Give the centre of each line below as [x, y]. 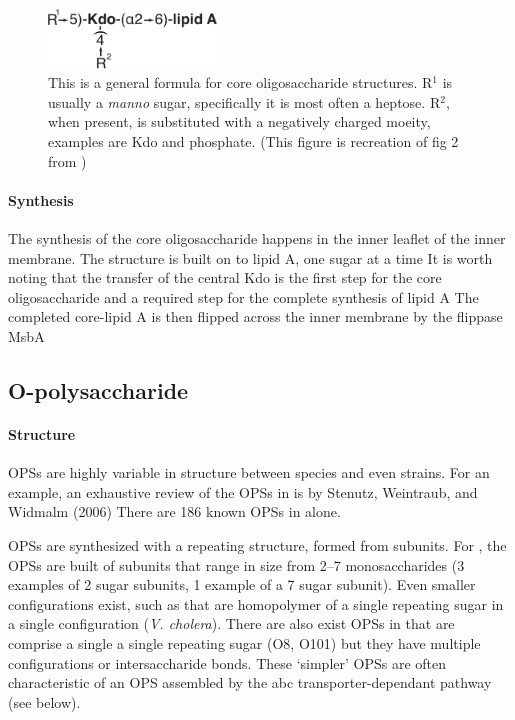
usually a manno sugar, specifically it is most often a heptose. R [244, 101]
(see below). [44, 701]
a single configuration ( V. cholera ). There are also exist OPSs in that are [231, 623]
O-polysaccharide [98, 389]
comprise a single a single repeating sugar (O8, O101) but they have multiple [244, 642]
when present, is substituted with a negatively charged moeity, [239, 121]
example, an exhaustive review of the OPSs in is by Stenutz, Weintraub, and [243, 491]
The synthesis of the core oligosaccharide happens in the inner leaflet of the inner [257, 238]
